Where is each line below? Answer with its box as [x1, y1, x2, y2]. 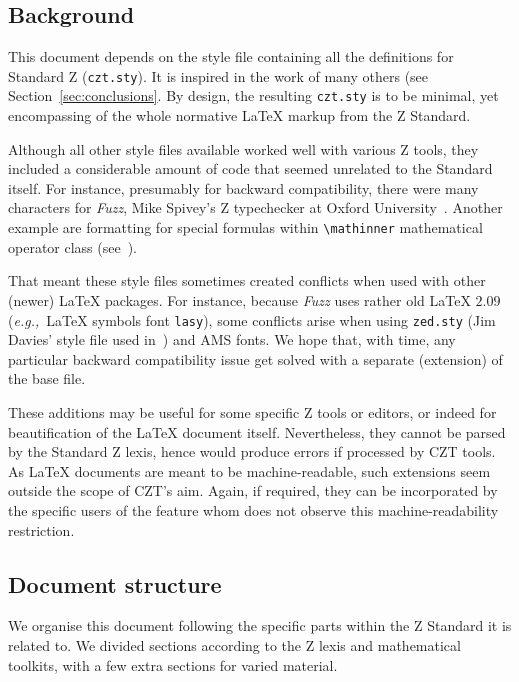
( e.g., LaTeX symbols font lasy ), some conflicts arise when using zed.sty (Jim [8, 309, 496, 330]
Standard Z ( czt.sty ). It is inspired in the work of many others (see [8, 65, 429, 86]
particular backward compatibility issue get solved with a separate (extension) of [8, 348, 503, 369]
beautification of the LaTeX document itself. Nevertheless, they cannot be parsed [8, 421, 506, 442]
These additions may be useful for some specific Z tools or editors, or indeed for [8, 401, 497, 422]
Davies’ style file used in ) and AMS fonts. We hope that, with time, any [8, 329, 456, 350]
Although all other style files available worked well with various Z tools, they [8, 138, 479, 159]
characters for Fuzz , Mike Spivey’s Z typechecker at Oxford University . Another [8, 197, 503, 218]
